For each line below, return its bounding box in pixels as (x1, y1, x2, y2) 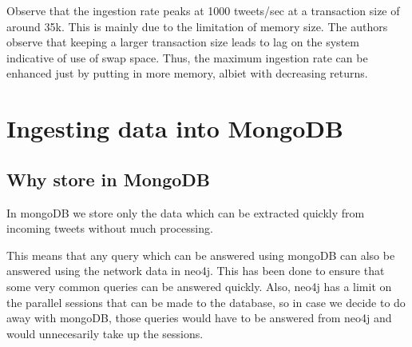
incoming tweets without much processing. (6, 220, 213, 237)
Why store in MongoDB (6, 166, 211, 191)
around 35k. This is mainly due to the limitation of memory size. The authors (6, 18, 388, 34)
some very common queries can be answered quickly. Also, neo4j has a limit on (6, 277, 392, 294)
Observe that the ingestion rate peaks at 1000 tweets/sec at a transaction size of (6, 2, 400, 18)
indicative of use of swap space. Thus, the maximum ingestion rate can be (6, 49, 368, 66)
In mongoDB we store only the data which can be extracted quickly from (6, 204, 365, 221)
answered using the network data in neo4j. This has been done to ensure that (6, 262, 385, 279)
